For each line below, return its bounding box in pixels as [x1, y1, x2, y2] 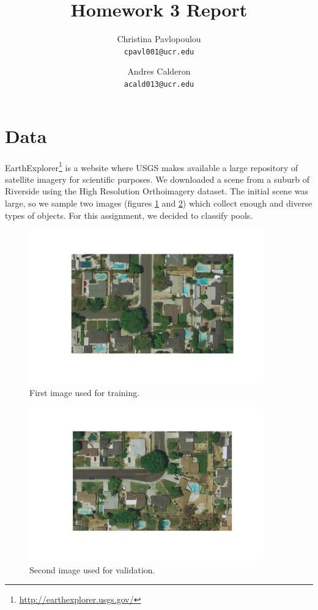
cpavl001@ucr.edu [124, 47, 194, 56]
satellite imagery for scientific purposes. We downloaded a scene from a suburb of [5, 172, 310, 185]
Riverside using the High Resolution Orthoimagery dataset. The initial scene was [5, 185, 309, 197]
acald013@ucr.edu [124, 79, 194, 89]
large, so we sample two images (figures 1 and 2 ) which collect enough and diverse [5, 197, 312, 209]
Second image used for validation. [29, 563, 155, 576]
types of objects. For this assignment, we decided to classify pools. [5, 208, 253, 221]
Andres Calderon [127, 65, 191, 78]
